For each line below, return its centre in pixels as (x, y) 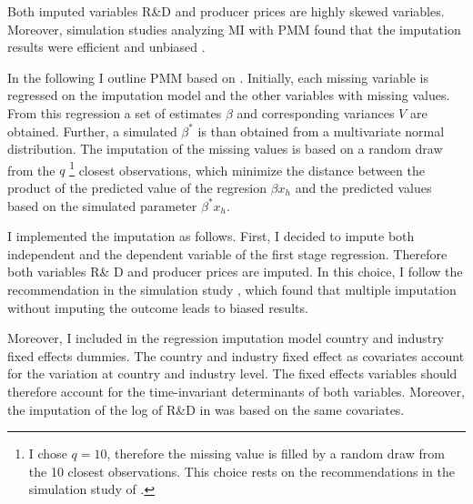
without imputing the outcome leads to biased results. (158, 307)
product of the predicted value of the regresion (137, 187)
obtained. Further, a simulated (92, 131)
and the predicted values (363, 187)
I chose (48, 454)
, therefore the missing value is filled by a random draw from (276, 454)
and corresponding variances (316, 112)
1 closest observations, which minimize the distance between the (247, 168)
